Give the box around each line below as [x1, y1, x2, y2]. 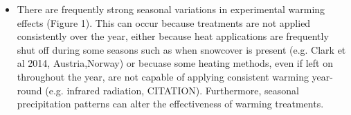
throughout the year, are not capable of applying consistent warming [17, 69, 309, 83]
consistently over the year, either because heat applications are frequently [17, 29, 329, 43]
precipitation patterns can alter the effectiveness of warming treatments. [17, 96, 324, 111]
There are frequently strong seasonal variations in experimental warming [17, 2, 325, 16]
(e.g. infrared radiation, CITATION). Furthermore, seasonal [45, 83, 299, 97]
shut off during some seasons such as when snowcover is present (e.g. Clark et [17, 42, 346, 56]
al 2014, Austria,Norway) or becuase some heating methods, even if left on [17, 56, 333, 70]
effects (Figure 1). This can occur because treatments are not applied [17, 15, 311, 30]
